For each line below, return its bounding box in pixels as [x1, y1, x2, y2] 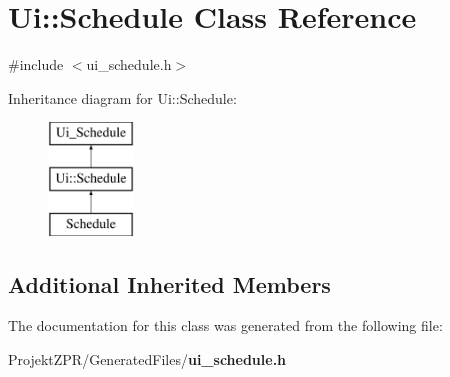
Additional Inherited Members [8, 268, 331, 299]
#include [8, 54, 64, 75]
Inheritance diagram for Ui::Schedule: [8, 87, 237, 108]
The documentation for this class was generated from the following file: [8, 315, 443, 336]
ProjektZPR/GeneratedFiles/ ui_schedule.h [8, 349, 287, 370]
